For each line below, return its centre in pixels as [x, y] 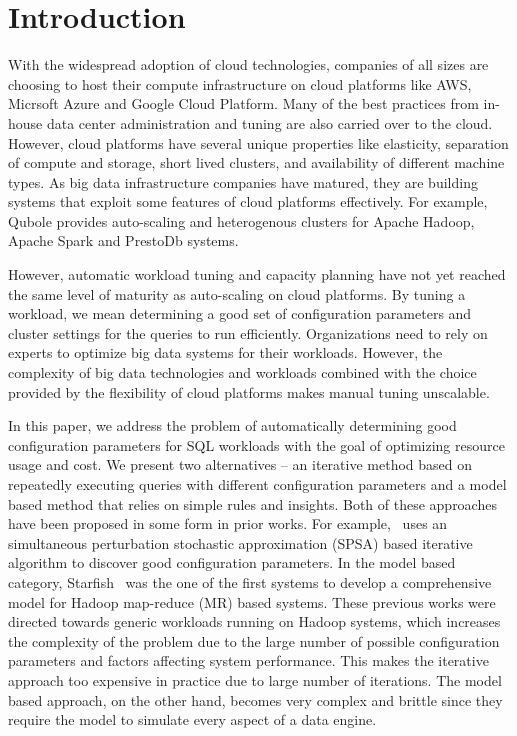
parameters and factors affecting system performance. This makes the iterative [248, 660]
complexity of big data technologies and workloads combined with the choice [242, 372]
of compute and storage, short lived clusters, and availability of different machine [256, 162]
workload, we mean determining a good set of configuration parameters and [240, 313]
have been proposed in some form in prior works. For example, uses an [228, 523]
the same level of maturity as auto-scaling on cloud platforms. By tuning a [237, 293]
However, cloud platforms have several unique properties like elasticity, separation [258, 142]
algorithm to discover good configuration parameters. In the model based [232, 562]
